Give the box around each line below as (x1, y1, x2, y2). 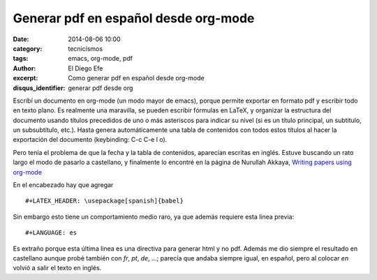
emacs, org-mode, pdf (68, 54, 133, 63)
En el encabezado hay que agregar (13, 181, 114, 189)
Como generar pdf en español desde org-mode (68, 74, 205, 82)
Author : (13, 64, 36, 73)
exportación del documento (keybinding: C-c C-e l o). (13, 135, 168, 144)
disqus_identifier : (13, 84, 66, 92)
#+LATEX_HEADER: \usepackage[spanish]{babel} (25, 197, 184, 205)
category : (13, 44, 43, 52)
